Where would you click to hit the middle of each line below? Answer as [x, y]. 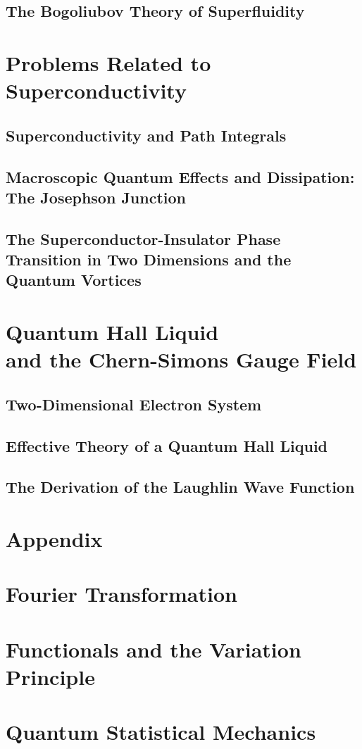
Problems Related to [108, 62]
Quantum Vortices [74, 280]
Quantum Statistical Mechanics [161, 732]
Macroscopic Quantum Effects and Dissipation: [180, 176]
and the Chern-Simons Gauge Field [181, 359]
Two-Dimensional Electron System [134, 404]
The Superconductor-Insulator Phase [143, 238]
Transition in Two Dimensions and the [149, 259]
